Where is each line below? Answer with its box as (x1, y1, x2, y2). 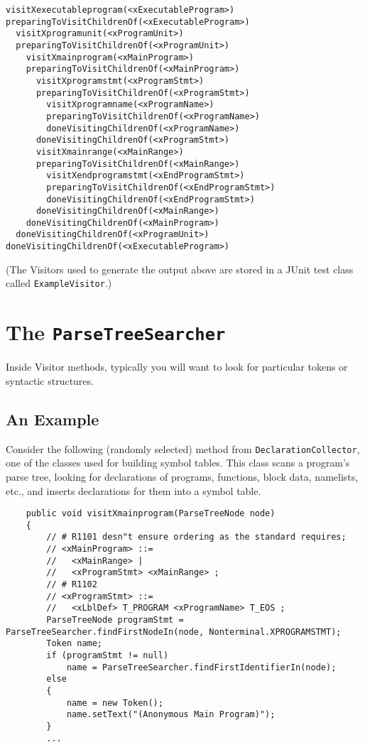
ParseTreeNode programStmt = (46, 615, 184, 626)
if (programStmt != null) (46, 650, 169, 660)
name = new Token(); (66, 697, 163, 708)
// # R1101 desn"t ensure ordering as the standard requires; (46, 532, 347, 542)
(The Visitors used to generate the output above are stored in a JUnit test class (6, 261, 354, 276)
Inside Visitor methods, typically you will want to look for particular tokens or (6, 359, 348, 374)
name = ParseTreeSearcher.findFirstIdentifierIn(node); (66, 662, 337, 672)
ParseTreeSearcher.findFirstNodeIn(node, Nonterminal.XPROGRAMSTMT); (6, 626, 342, 637)
